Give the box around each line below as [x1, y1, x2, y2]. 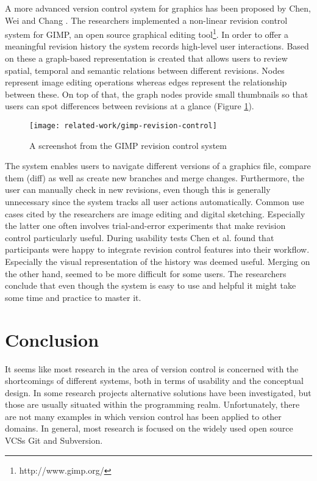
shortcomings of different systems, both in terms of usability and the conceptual [5, 374, 304, 387]
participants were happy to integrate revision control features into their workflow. [5, 243, 310, 256]
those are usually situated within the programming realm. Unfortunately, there [5, 398, 300, 411]
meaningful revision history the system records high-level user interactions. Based [5, 40, 309, 52]
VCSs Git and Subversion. [5, 434, 103, 447]
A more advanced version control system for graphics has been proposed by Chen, [5, 2, 311, 14]
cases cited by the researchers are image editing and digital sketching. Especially [5, 207, 305, 220]
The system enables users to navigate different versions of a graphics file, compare [5, 159, 311, 172]
